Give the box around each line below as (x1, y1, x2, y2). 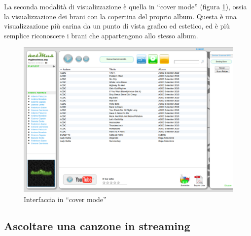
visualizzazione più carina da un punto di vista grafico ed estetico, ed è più (4, 21, 230, 31)
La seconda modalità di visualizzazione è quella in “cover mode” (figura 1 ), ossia (4, 1, 247, 11)
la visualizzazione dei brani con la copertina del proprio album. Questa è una (4, 11, 237, 21)
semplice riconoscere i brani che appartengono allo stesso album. (4, 30, 198, 40)
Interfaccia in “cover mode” (24, 194, 107, 204)
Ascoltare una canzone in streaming (4, 218, 190, 233)
